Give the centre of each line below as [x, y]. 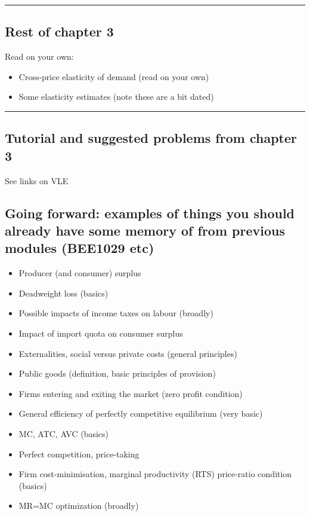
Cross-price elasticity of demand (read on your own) [114, 76]
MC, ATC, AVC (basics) [64, 433]
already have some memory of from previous [145, 230]
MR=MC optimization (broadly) [79, 506]
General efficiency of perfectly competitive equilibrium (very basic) [141, 413]
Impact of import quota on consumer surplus [101, 333]
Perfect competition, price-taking [79, 454]
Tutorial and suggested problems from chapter [151, 138]
